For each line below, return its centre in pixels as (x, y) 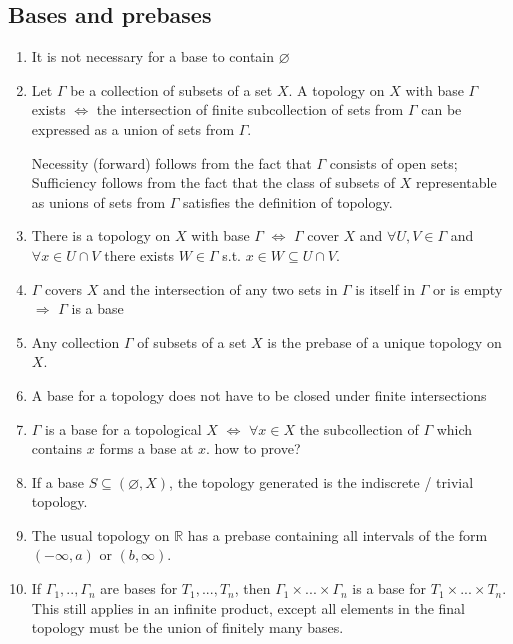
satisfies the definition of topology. (288, 201)
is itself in (385, 288)
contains (57, 448)
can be (441, 109)
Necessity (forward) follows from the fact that (171, 162)
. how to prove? (253, 448)
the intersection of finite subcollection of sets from (250, 109)
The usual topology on (100, 534)
